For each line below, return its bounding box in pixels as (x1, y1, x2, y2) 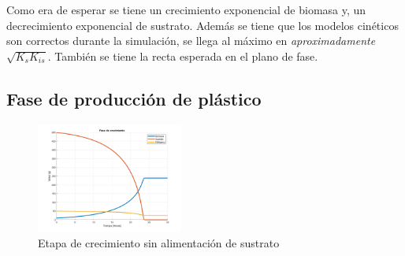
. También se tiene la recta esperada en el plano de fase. (47, 47, 318, 64)
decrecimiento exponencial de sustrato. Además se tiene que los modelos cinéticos (6, 17, 399, 33)
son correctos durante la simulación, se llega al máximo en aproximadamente (6, 32, 376, 49)
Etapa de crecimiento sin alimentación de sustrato (38, 234, 280, 250)
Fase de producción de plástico (6, 86, 262, 110)
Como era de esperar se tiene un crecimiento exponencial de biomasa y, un (6, 2, 366, 17)
